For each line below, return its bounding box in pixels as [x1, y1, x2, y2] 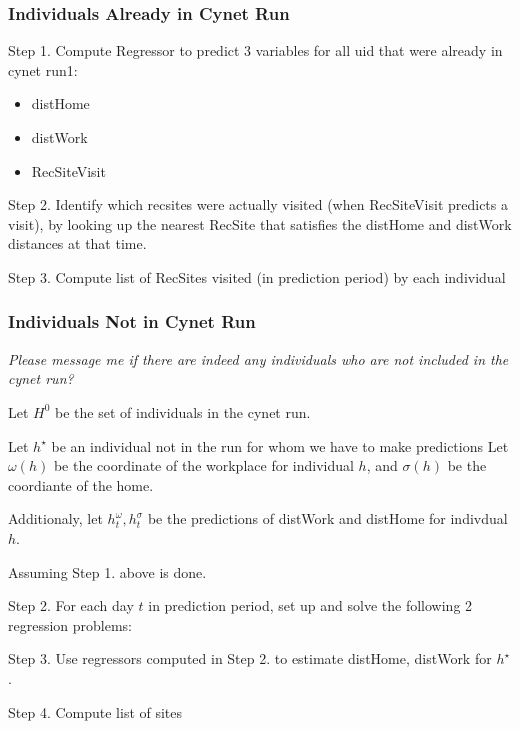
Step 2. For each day [8, 595, 134, 616]
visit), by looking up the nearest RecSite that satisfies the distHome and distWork [8, 213, 512, 234]
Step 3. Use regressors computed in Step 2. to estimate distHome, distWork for [8, 648, 492, 669]
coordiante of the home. [8, 474, 154, 495]
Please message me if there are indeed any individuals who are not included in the [8, 348, 509, 369]
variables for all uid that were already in [255, 40, 503, 61]
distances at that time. [8, 233, 147, 254]
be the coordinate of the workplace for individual [53, 455, 354, 476]
